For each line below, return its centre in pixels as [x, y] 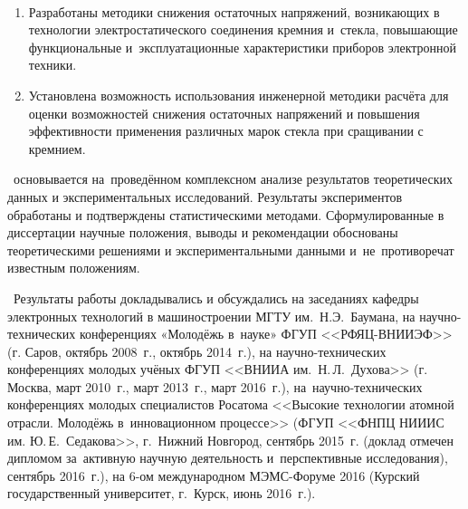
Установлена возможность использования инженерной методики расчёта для [239, 95]
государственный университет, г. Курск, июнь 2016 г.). [162, 493]
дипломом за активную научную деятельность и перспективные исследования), [228, 458]
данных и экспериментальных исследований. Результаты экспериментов [205, 196]
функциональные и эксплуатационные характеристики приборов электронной [243, 47]
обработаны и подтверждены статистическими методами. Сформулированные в [226, 214]
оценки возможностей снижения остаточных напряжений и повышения [224, 113]
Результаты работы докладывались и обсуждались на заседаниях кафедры [216, 298]
